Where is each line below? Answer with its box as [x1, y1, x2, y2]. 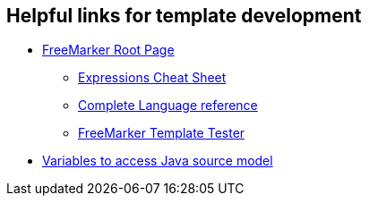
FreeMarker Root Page [42, 42, 175, 58]
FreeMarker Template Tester [78, 125, 245, 141]
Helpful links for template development [6, 4, 362, 27]
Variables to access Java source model [42, 153, 273, 169]
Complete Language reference [78, 97, 258, 114]
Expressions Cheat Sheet [78, 70, 227, 86]
